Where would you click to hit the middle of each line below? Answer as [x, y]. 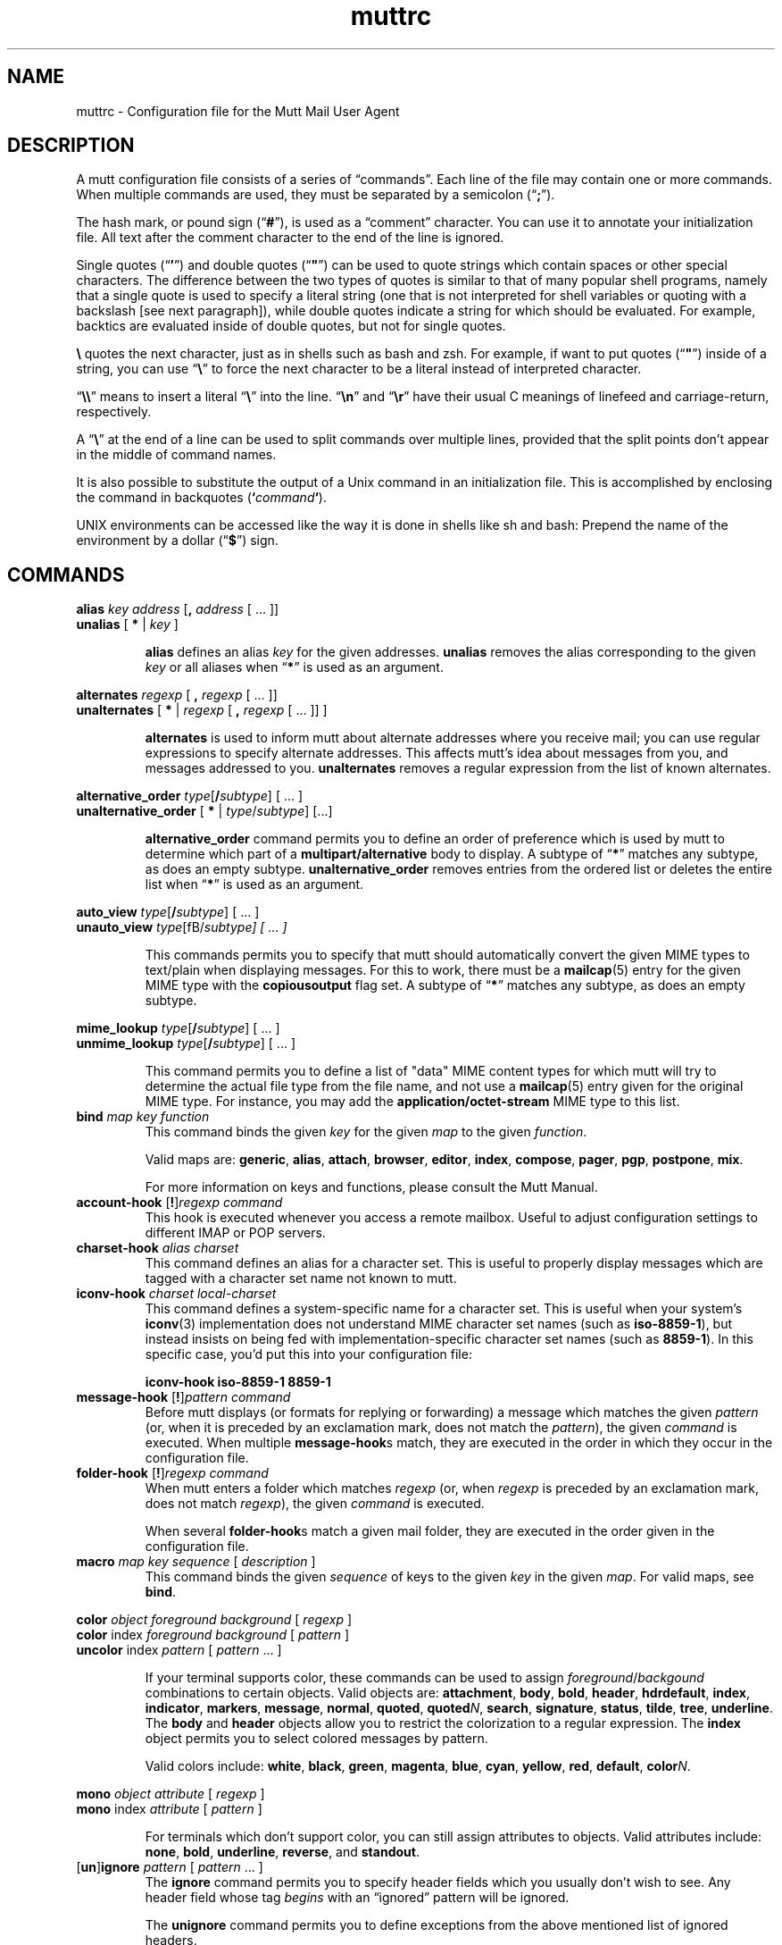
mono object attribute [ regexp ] [171, 1794]
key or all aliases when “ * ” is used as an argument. [294, 667]
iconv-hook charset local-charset [176, 1294]
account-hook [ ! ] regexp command [179, 1203]
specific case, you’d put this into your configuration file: [308, 1354]
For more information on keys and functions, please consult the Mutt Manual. [371, 1187]
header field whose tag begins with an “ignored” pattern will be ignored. [357, 1898]
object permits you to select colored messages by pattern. [316, 1739]
